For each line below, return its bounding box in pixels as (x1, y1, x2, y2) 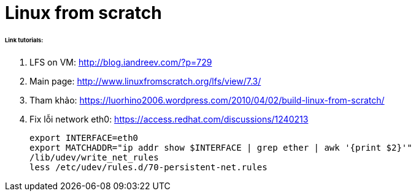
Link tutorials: (5, 36, 44, 43)
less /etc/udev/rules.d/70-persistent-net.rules (29, 162, 268, 172)
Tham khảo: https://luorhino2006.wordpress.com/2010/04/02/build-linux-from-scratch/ (29, 94, 385, 105)
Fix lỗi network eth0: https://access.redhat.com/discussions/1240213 (29, 113, 309, 124)
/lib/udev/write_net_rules (29, 152, 159, 162)
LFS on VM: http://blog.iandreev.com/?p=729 (29, 56, 212, 67)
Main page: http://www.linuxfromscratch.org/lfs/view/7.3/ (29, 75, 261, 86)
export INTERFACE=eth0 (29, 132, 139, 143)
